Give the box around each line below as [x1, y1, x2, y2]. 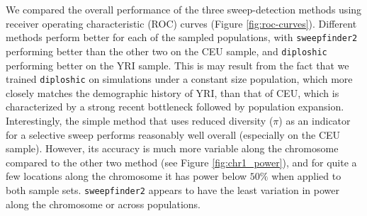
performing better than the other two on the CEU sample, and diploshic [6, 43, 327, 58]
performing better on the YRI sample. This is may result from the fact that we [6, 57, 349, 72]
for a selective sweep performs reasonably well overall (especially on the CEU [6, 127, 341, 142]
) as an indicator [278, 113, 351, 127]
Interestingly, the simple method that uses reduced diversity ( [6, 113, 273, 127]
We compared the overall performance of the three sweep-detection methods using [6, 2, 362, 16]
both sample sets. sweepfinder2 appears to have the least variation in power [6, 182, 340, 197]
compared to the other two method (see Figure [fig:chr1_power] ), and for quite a [6, 154, 357, 169]
